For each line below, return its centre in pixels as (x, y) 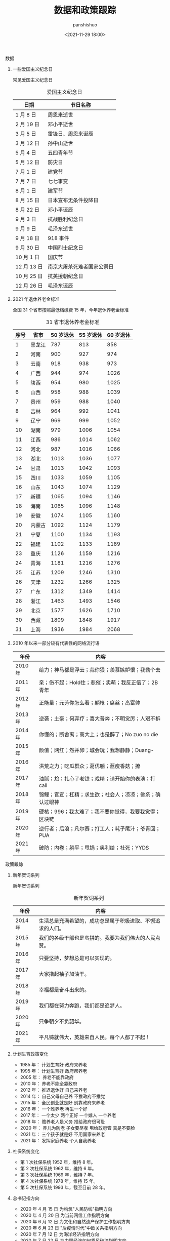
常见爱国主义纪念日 (33, 79)
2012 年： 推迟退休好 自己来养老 (54, 1090)
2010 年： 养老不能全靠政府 (49, 1084)
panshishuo (85, 25)
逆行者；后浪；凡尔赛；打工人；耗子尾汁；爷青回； (100, 828)
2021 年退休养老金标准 (36, 299)
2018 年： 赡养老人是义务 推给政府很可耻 (62, 1122)
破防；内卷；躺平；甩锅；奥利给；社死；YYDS (94, 848)
